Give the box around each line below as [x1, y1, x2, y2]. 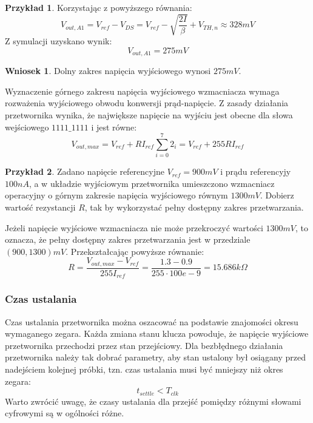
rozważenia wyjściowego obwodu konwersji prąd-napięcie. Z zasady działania [5, 96, 289, 109]
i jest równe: [91, 120, 137, 133]
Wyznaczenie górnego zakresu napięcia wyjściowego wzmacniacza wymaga [5, 84, 280, 97]
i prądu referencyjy [220, 165, 291, 178]
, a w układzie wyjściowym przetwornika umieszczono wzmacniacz [29, 177, 275, 189]
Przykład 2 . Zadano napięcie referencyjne [5, 165, 164, 178]
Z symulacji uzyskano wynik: [5, 35, 112, 47]
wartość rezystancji [5, 201, 76, 214]
